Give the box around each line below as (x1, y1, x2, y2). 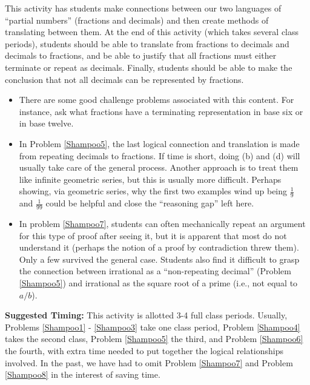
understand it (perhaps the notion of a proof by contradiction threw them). (19, 241, 299, 254)
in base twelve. (19, 117, 74, 130)
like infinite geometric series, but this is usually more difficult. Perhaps (19, 173, 282, 185)
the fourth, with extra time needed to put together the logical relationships (5, 344, 283, 357)
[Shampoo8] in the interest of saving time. (5, 368, 160, 381)
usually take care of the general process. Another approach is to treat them (19, 161, 298, 174)
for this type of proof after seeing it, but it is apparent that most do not (19, 229, 287, 242)
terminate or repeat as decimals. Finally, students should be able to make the (5, 61, 292, 73)
